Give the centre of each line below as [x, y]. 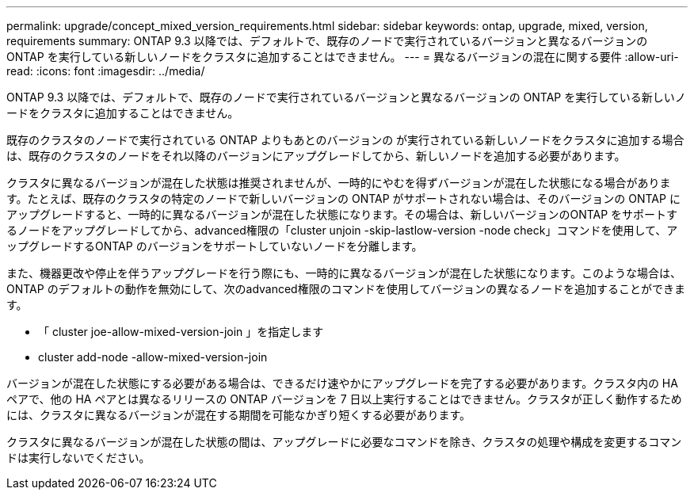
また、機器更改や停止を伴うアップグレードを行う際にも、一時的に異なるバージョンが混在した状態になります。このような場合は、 [344, 273]
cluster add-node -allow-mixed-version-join [153, 357]
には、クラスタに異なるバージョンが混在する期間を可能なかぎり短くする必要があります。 [239, 415]
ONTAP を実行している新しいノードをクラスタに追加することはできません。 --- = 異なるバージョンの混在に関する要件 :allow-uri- [343, 57]
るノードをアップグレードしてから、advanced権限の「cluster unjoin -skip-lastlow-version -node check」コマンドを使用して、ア [342, 230]
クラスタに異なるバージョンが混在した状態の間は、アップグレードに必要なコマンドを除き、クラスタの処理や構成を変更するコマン [344, 442]
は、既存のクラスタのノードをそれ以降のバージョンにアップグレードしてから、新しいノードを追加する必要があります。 [316, 156]
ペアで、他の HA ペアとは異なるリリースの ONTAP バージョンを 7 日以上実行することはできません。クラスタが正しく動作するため [344, 399]
